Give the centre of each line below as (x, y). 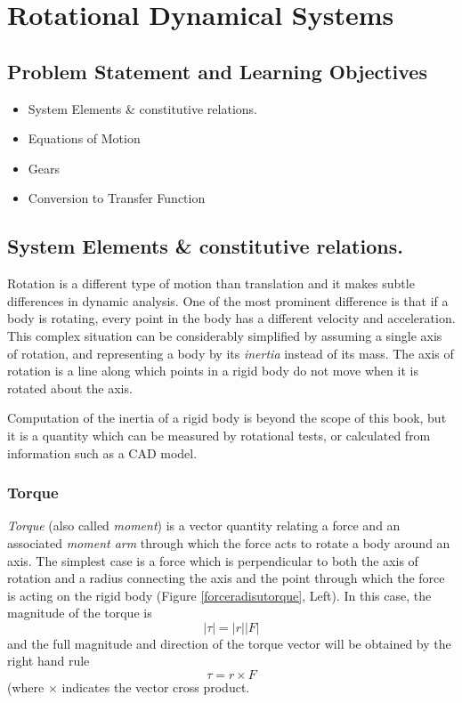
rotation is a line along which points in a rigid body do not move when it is (213, 371)
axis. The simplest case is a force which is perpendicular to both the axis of (213, 560)
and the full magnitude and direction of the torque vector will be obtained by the (229, 643)
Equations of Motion (84, 138)
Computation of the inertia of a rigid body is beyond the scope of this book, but (227, 418)
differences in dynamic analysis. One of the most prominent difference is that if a (228, 300)
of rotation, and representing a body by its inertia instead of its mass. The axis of (231, 353)
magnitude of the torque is (80, 613)
